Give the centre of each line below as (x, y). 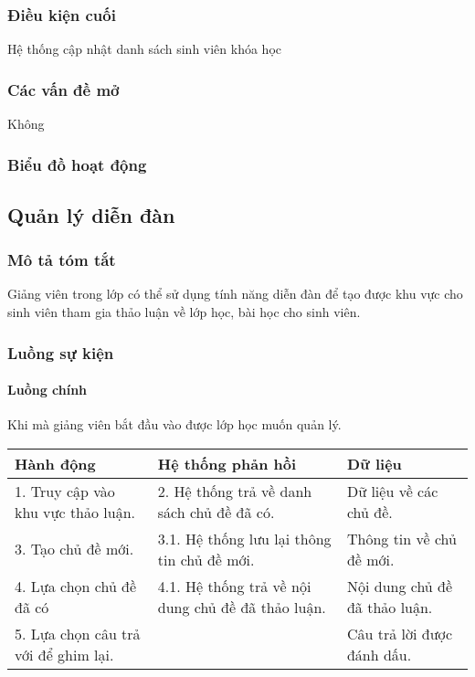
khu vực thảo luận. (75, 512)
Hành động (55, 463)
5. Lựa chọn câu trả (78, 633)
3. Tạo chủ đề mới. (74, 549)
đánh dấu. (379, 654)
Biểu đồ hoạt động (77, 164)
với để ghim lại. (64, 654)
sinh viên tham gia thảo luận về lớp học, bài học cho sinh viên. (184, 312)
